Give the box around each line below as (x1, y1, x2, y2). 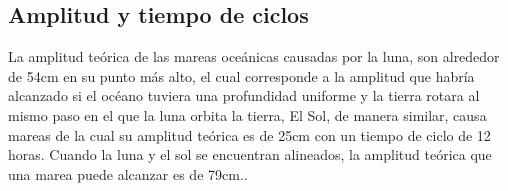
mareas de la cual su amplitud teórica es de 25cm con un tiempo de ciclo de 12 (8, 124, 491, 145)
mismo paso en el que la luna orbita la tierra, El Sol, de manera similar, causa (8, 104, 487, 125)
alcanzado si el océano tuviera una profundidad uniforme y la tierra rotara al (8, 85, 480, 106)
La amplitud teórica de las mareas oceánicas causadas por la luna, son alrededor (8, 46, 500, 67)
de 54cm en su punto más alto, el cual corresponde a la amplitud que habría (8, 65, 475, 86)
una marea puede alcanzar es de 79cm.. (8, 163, 248, 184)
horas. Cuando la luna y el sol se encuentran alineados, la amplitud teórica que (8, 144, 492, 165)
